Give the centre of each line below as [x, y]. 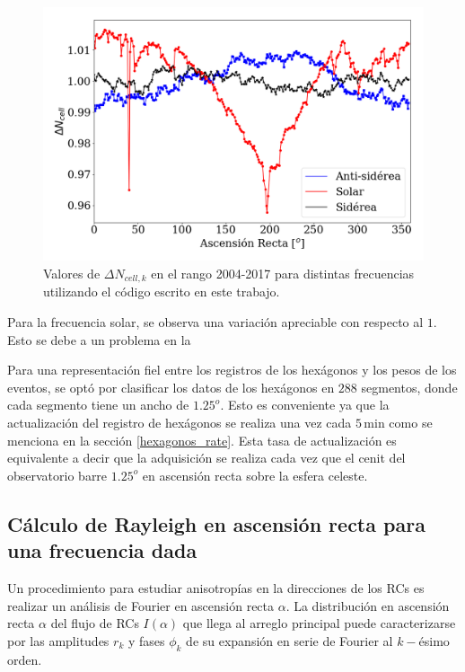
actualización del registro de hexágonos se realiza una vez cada [180, 422]
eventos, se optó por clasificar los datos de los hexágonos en [171, 387]
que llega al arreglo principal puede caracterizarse [319, 623]
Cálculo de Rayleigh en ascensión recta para [216, 523]
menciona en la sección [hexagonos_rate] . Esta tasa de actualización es [202, 440]
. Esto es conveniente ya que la [305, 405]
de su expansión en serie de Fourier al [290, 640]
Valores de [72, 273]
